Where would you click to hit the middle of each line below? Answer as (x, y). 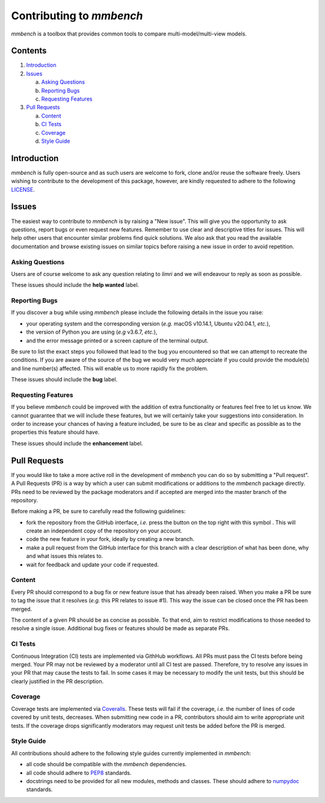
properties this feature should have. (55, 432)
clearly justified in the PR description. (57, 681)
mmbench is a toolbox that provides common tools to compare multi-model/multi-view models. (129, 34)
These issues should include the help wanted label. (75, 285)
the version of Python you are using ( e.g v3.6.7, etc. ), (92, 332)
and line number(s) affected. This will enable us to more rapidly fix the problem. (110, 368)
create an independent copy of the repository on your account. (104, 531)
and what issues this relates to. (65, 556)
